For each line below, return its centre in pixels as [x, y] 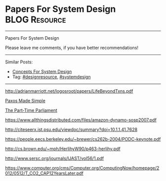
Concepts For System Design [42, 71]
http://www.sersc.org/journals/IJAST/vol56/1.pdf [55, 158]
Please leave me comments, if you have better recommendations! [72, 48]
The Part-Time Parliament [31, 110]
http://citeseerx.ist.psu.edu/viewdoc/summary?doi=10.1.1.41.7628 [71, 129]
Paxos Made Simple [25, 101]
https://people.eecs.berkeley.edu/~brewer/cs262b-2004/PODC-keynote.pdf [83, 139]
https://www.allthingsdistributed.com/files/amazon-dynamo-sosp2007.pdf [81, 120]
